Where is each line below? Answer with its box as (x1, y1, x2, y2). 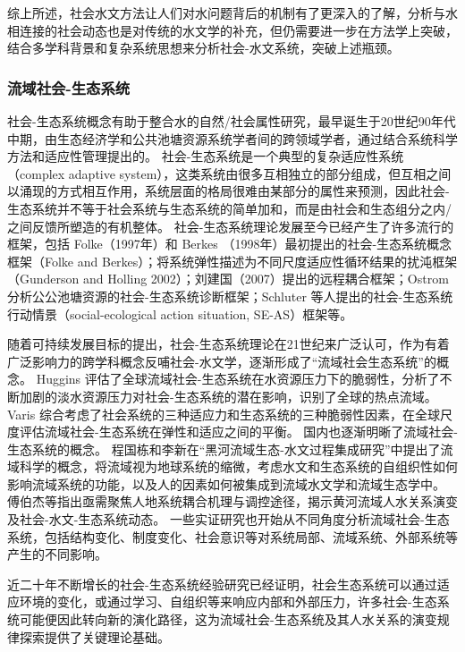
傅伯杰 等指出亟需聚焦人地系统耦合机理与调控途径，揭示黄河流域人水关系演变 (7, 492, 458, 511)
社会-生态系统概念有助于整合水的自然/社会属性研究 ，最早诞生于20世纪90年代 (7, 112, 456, 130)
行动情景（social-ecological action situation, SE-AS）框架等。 (7, 304, 353, 323)
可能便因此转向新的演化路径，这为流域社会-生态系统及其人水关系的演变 (19, 610, 437, 629)
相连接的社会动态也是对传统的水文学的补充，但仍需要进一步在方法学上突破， (7, 21, 458, 39)
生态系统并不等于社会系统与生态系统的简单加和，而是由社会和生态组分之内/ (7, 199, 452, 217)
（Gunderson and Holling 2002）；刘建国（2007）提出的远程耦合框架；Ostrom (7, 269, 449, 288)
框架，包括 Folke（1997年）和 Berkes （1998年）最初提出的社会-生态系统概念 (7, 234, 452, 253)
